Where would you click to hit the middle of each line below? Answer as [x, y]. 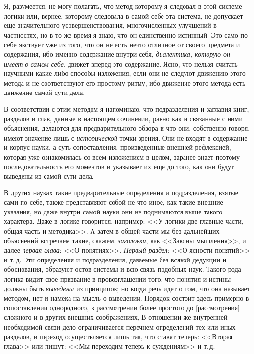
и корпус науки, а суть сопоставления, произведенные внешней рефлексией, [117, 147]
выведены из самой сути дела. [49, 176]
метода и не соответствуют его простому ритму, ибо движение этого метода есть [125, 83]
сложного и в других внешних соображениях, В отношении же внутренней [116, 317]
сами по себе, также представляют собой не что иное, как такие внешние [114, 202]
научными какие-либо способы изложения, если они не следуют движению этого [125, 73]
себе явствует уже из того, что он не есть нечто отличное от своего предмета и [122, 44]
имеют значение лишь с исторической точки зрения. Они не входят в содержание [126, 137]
